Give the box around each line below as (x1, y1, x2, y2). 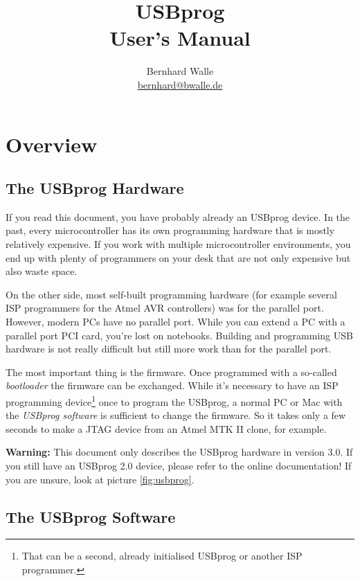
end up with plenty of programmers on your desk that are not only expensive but (6, 250, 351, 265)
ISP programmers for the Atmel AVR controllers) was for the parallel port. (6, 301, 324, 315)
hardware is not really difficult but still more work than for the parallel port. (6, 341, 332, 356)
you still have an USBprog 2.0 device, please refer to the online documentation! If (6, 458, 352, 473)
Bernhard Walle (146, 64, 214, 78)
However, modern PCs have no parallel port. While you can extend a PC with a (6, 314, 345, 329)
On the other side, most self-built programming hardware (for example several (6, 287, 337, 301)
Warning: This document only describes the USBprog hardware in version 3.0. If (6, 445, 353, 459)
